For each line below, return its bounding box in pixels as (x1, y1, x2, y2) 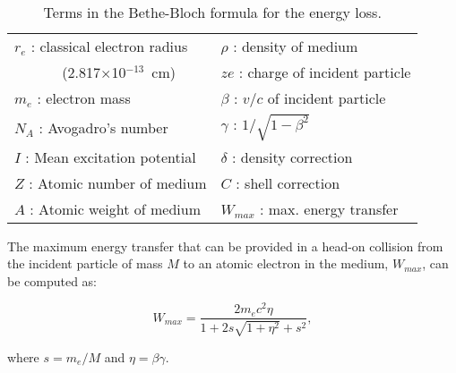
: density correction (231, 146, 353, 167)
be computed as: (7, 271, 98, 290)
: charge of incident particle (238, 62, 411, 82)
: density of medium (233, 36, 358, 56)
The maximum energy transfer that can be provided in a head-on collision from (7, 236, 443, 255)
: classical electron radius (30, 36, 188, 56)
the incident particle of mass (7, 254, 163, 273)
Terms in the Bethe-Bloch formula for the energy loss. (43, 2, 382, 22)
